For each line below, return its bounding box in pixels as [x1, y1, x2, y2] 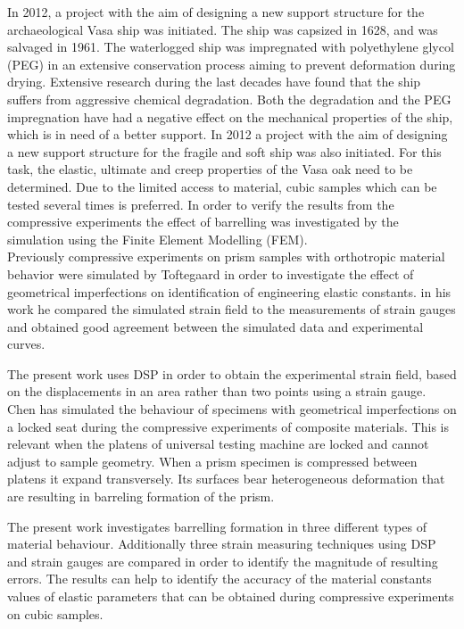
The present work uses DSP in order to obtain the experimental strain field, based [7, 364, 457, 383]
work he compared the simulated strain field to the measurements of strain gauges [7, 300, 456, 319]
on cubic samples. [7, 604, 104, 623]
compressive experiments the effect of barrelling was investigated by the [7, 212, 399, 231]
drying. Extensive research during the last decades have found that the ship [7, 72, 421, 91]
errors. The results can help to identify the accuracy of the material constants [7, 569, 432, 588]
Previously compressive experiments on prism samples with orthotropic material [7, 247, 445, 266]
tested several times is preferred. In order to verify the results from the [7, 194, 394, 213]
